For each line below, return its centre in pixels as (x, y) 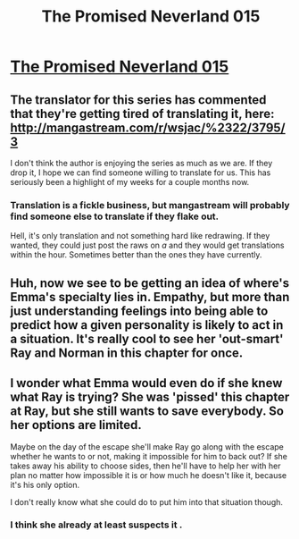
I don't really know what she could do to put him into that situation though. (147, 501)
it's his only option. (45, 484)
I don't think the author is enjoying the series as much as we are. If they (141, 163)
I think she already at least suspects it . (96, 525)
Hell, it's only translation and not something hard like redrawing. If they (140, 236)
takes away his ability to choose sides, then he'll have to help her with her (145, 466)
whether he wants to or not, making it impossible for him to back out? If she (149, 456)
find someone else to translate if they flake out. (115, 216)
